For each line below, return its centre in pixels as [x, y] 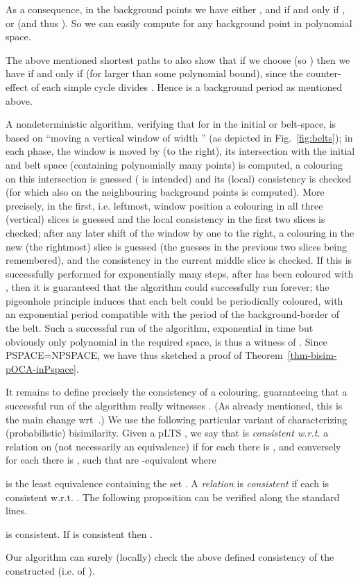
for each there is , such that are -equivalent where [111, 460]
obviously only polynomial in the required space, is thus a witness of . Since [166, 341]
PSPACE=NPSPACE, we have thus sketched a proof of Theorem [144, 355]
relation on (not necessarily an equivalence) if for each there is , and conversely [173, 446]
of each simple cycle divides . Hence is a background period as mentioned [187, 86]
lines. [17, 510]
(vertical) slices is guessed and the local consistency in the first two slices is [165, 219]
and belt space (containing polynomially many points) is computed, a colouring [174, 164]
